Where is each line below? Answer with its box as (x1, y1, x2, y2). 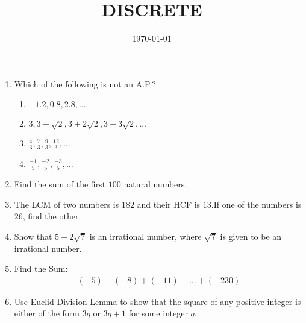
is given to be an (220, 230, 282, 242)
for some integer (128, 307, 188, 319)
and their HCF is (137, 198, 201, 210)
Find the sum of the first (14, 178, 106, 190)
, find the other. (22, 210, 81, 222)
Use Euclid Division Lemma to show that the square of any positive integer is (14, 295, 301, 307)
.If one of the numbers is (211, 198, 302, 210)
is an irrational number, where (89, 230, 202, 242)
